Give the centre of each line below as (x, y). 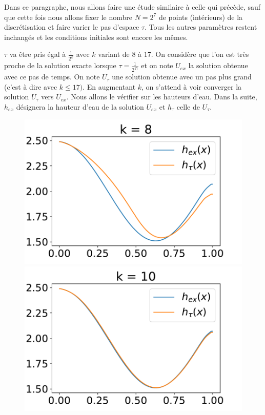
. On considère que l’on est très (200, 54)
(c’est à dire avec (31, 86)
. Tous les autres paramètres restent (201, 27)
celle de (188, 106)
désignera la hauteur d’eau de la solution (80, 106)
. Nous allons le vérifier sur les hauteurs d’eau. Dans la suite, (162, 97)
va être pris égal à (38, 54)
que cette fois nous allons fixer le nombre (68, 17)
